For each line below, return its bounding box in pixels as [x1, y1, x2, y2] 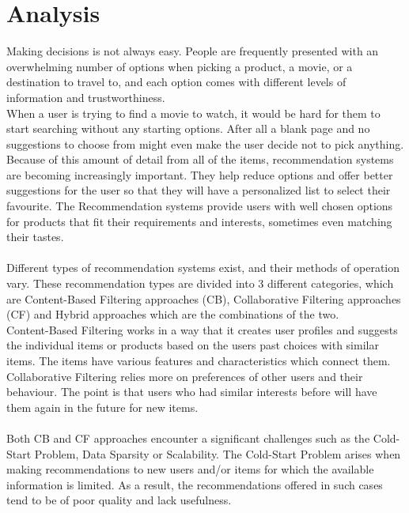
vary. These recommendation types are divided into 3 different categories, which [6, 275, 394, 292]
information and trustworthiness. [6, 89, 165, 105]
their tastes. [6, 228, 64, 245]
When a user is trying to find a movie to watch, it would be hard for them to [6, 104, 381, 121]
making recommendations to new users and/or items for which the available [6, 461, 374, 477]
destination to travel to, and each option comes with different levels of [6, 74, 347, 90]
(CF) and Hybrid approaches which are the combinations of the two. [6, 306, 339, 323]
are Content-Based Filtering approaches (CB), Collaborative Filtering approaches [6, 290, 401, 307]
